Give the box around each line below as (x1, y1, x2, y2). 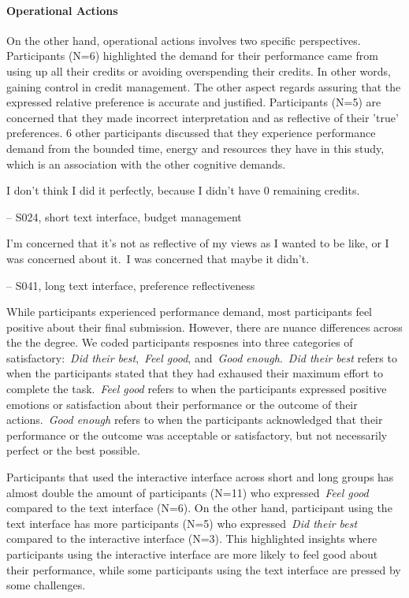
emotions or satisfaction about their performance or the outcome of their (6, 396, 358, 412)
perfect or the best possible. (6, 442, 140, 459)
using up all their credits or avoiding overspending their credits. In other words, (6, 62, 392, 79)
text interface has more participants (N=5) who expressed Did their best (6, 514, 358, 531)
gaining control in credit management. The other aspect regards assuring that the (6, 78, 401, 95)
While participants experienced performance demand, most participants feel (6, 303, 373, 320)
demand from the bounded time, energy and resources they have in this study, (6, 139, 385, 156)
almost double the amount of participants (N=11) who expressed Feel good (6, 484, 369, 500)
